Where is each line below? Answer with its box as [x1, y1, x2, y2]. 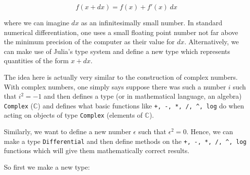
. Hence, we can [186, 126, 233, 137]
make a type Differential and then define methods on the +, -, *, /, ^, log [4, 136, 247, 146]
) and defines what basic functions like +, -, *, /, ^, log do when [37, 100, 244, 110]
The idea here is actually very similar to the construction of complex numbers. [4, 71, 238, 82]
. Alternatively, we [184, 36, 239, 47]
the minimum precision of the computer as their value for [4, 36, 175, 47]
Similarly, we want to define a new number [4, 126, 131, 137]
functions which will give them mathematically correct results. [4, 145, 190, 156]
